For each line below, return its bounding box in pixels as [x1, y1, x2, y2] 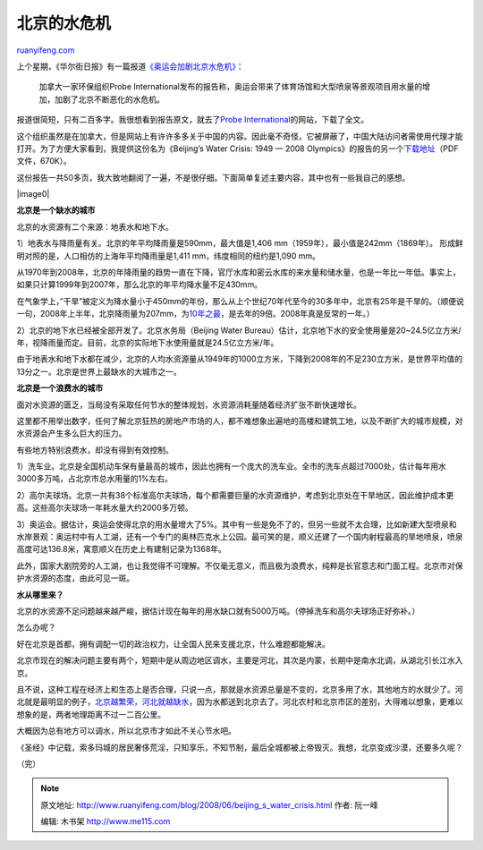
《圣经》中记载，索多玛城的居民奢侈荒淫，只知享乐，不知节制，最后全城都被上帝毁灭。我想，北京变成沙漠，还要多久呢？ [16, 742, 463, 752]
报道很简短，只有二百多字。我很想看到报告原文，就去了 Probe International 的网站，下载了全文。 [16, 115, 369, 125]
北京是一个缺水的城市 [16, 205, 96, 216]
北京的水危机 [16, 13, 112, 33]
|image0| [16, 189, 50, 200]
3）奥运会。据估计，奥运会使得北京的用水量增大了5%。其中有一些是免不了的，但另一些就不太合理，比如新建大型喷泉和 [16, 519, 457, 530]
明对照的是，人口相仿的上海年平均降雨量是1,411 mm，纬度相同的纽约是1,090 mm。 [16, 251, 321, 261]
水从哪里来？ [16, 589, 64, 599]
